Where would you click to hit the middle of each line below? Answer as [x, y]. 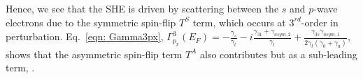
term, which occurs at [239, 22]
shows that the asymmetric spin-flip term [94, 54]
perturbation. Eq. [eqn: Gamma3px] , [85, 36]
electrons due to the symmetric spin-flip [91, 22]
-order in [320, 22]
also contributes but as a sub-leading [279, 54]
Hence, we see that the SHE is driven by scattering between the [142, 8]
